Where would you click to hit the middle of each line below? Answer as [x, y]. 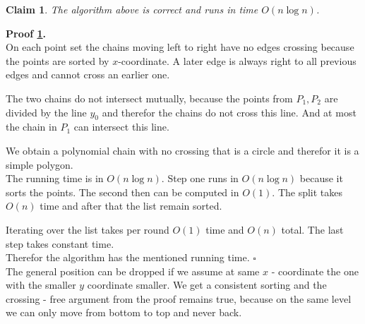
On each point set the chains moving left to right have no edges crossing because [180, 47]
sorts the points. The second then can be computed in [122, 192]
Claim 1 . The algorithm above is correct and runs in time [132, 9]
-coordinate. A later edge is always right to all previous [237, 60]
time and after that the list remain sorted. [131, 206]
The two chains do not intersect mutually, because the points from [149, 98]
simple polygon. [40, 164]
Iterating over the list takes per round [88, 229]
